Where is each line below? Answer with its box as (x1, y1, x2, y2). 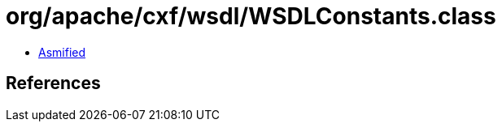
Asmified (38, 45, 86, 59)
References (6, 73, 101, 94)
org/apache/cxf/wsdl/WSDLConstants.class (6, 2, 496, 30)
